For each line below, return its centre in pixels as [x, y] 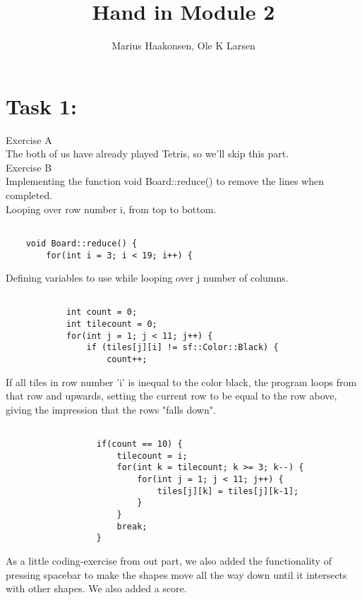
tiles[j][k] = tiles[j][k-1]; [228, 491]
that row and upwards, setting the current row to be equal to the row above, [171, 396]
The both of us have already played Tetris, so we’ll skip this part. [147, 154]
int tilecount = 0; [111, 324]
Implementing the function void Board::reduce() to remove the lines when [165, 181]
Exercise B [29, 167]
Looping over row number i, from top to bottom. [111, 209]
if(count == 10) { [139, 444]
